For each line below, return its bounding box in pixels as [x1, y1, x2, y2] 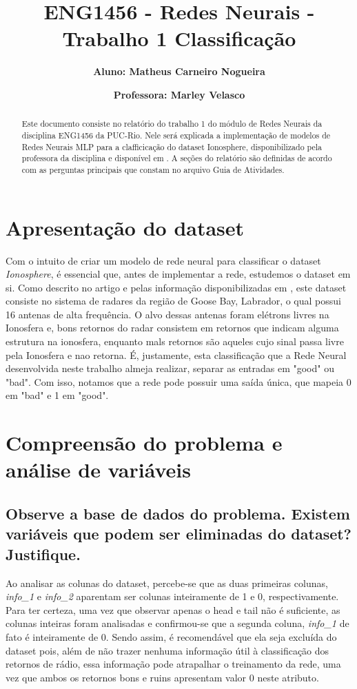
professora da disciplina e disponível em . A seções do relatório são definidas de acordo [21, 152, 332, 164]
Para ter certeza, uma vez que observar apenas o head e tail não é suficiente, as [6, 602, 340, 617]
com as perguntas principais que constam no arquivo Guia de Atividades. [21, 163, 285, 175]
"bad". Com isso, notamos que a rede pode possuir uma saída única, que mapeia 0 [6, 374, 351, 389]
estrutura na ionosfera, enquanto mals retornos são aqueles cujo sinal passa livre [6, 334, 344, 349]
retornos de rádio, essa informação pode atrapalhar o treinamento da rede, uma [6, 657, 341, 671]
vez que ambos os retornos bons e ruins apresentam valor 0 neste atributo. [6, 670, 319, 684]
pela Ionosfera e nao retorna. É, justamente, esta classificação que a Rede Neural [6, 347, 347, 362]
